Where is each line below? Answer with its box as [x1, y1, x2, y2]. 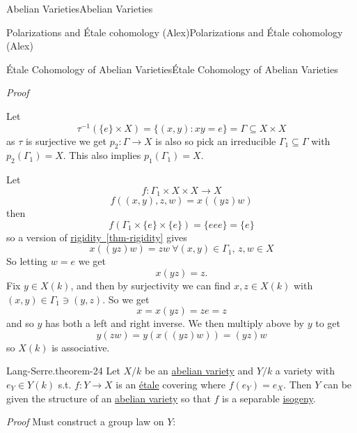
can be [324, 377, 352, 392]
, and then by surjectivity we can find [70, 278, 231, 293]
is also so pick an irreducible [155, 133, 276, 148]
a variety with [275, 363, 335, 378]
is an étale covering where [116, 377, 225, 392]
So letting [6, 254, 48, 268]
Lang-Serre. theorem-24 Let [6, 363, 120, 378]
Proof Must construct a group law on [6, 414, 164, 429]
